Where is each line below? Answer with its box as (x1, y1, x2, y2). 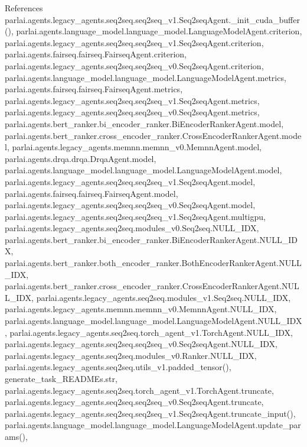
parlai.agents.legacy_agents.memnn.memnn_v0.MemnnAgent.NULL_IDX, (5, 303, 277, 315)
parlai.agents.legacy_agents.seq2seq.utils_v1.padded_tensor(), (5, 361, 231, 373)
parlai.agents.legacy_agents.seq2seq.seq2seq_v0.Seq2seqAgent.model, (5, 199, 256, 211)
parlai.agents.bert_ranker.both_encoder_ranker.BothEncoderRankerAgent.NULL (5, 257, 302, 269)
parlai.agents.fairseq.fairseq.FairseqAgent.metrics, (5, 83, 183, 95)
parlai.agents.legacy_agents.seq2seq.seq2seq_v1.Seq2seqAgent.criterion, (5, 36, 264, 48)
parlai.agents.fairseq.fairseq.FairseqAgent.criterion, (5, 48, 187, 60)
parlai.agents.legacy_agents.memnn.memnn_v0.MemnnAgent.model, (12, 141, 262, 153)
